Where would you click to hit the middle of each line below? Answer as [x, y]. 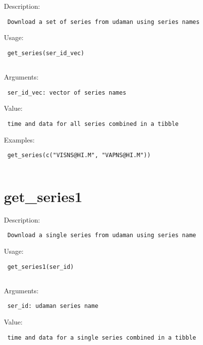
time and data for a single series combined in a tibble [102, 337]
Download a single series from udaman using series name [102, 235]
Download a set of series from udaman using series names [103, 22]
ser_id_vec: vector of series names [67, 92]
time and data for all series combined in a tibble [93, 124]
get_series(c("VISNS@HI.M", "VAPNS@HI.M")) [79, 155]
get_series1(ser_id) [41, 267]
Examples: [19, 139]
